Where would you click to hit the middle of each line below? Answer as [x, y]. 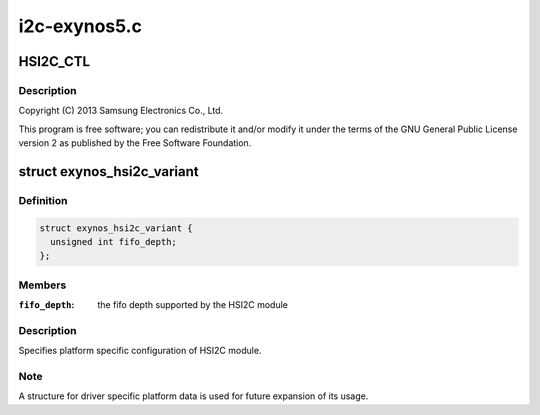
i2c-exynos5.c [80, 26]
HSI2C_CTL [54, 61]
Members [42, 285]
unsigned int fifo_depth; [113, 242]
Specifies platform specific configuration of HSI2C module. [140, 351]
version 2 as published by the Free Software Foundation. [135, 143]
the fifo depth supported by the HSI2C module [193, 305]
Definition [43, 200]
